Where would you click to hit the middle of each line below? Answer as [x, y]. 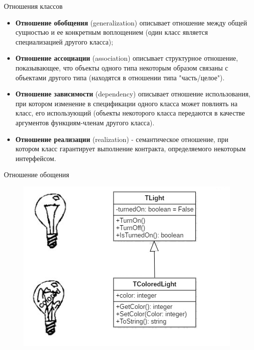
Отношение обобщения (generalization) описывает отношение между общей [131, 22]
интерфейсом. [36, 158]
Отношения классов [33, 6]
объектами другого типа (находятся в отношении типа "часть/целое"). [120, 77]
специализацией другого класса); [64, 41]
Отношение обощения [37, 175]
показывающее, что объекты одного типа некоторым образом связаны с [122, 67]
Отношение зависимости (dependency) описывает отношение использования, [133, 94]
